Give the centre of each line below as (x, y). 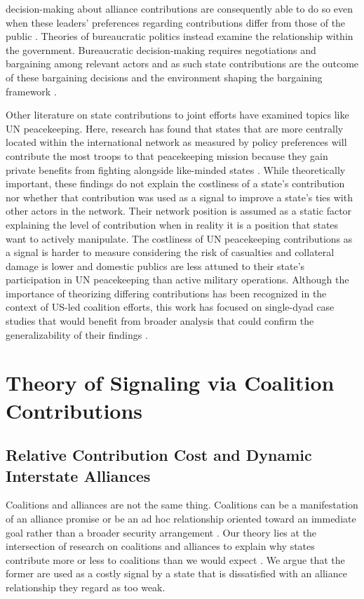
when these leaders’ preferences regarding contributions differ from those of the (176, 22)
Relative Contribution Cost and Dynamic (159, 455)
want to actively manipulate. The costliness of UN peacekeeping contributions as (179, 238)
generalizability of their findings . (77, 334)
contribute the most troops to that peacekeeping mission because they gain (167, 155)
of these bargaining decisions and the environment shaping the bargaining (164, 77)
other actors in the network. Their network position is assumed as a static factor (179, 211)
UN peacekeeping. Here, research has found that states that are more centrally (175, 128)
